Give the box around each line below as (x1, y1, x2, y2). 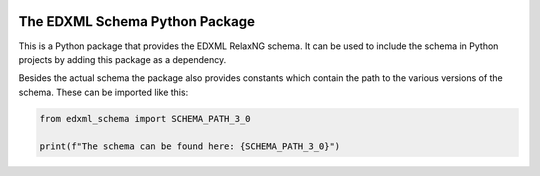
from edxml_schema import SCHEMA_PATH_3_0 (39, 113, 251, 124)
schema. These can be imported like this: (18, 86, 189, 98)
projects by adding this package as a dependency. (18, 53, 227, 65)
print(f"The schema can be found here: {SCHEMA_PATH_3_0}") (39, 141, 341, 152)
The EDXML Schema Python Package (18, 13, 255, 30)
